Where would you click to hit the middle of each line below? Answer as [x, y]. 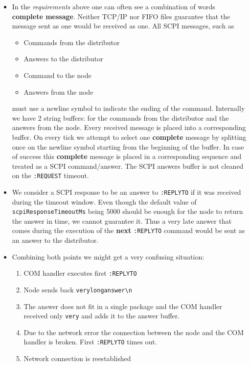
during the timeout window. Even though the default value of [104, 201]
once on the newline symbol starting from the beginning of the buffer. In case [128, 146]
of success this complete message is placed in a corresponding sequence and [127, 156]
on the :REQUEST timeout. [50, 175]
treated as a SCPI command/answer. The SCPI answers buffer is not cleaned [128, 166]
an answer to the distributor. [55, 240]
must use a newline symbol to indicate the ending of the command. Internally [128, 108]
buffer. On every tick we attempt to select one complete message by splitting [129, 137]
